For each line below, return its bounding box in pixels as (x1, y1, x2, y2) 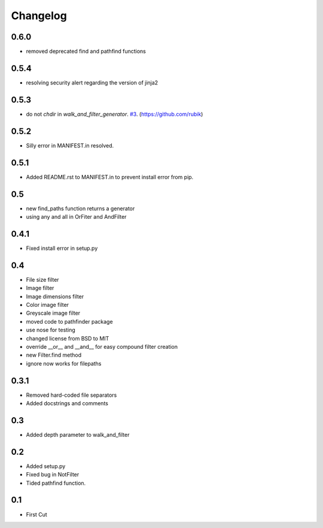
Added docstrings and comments (26, 400, 109, 407)
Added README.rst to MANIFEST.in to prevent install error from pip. (26, 173, 194, 180)
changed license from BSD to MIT (26, 334, 109, 342)
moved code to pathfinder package (26, 318, 113, 325)
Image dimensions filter (26, 292, 84, 300)
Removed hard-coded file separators (26, 391, 117, 399)
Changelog (11, 9, 67, 22)
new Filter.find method (26, 351, 82, 359)
